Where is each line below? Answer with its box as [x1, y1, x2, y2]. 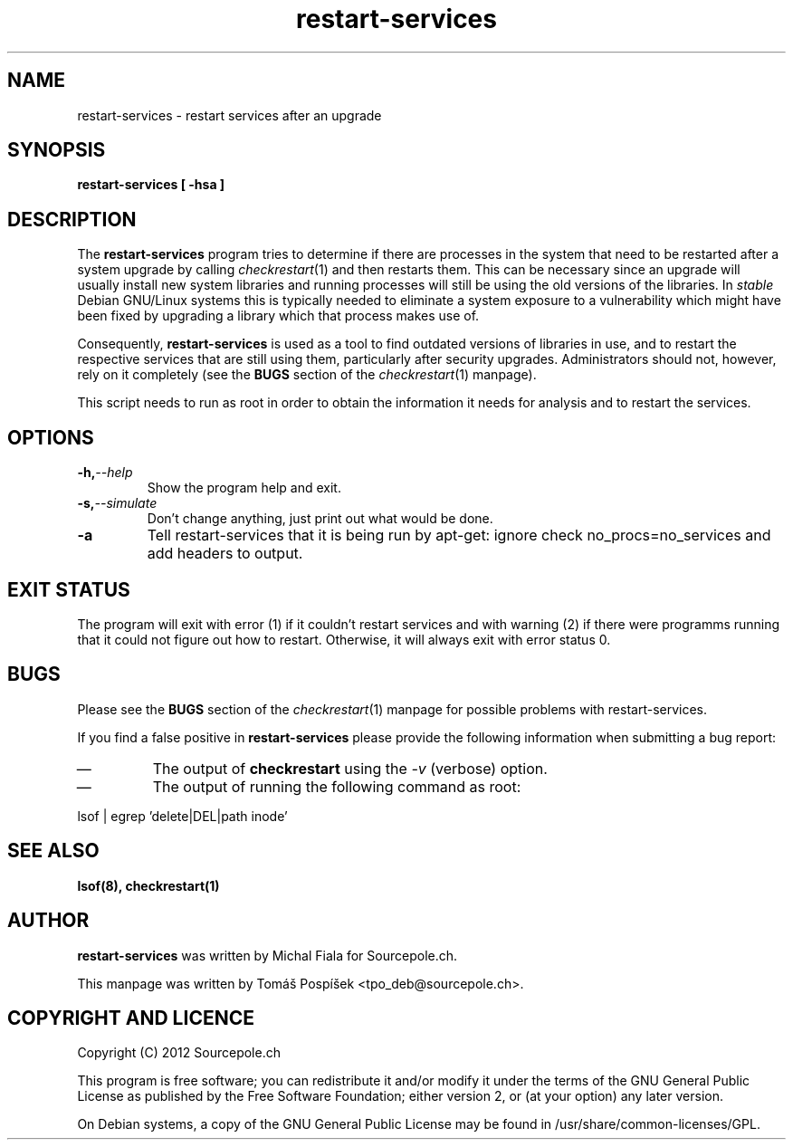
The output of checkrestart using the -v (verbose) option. [152, 759, 548, 778]
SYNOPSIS [7, 139, 106, 162]
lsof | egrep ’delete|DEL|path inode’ [77, 808, 288, 824]
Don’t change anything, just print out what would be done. [147, 511, 493, 527]
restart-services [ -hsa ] [77, 177, 225, 193]
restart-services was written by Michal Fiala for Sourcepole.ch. [77, 947, 458, 963]
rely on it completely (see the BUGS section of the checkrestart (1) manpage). [77, 367, 537, 383]
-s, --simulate [77, 495, 158, 511]
